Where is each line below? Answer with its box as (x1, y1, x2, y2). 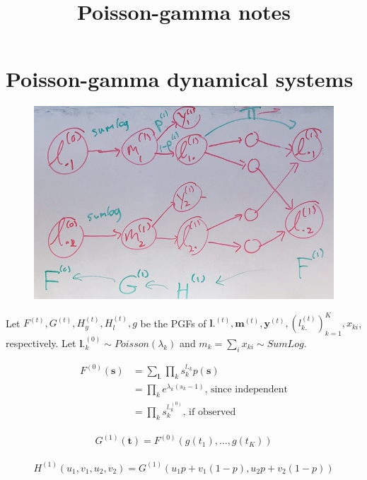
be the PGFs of (140, 315, 206, 330)
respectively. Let (6, 335, 76, 350)
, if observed (182, 407, 236, 417)
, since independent (204, 384, 288, 394)
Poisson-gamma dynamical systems (6, 64, 354, 93)
